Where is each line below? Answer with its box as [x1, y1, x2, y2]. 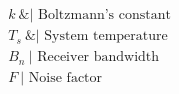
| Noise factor [20, 71, 103, 86]
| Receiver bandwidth [28, 50, 160, 65]
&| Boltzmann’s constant [18, 8, 171, 23]
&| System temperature [24, 29, 168, 44]
